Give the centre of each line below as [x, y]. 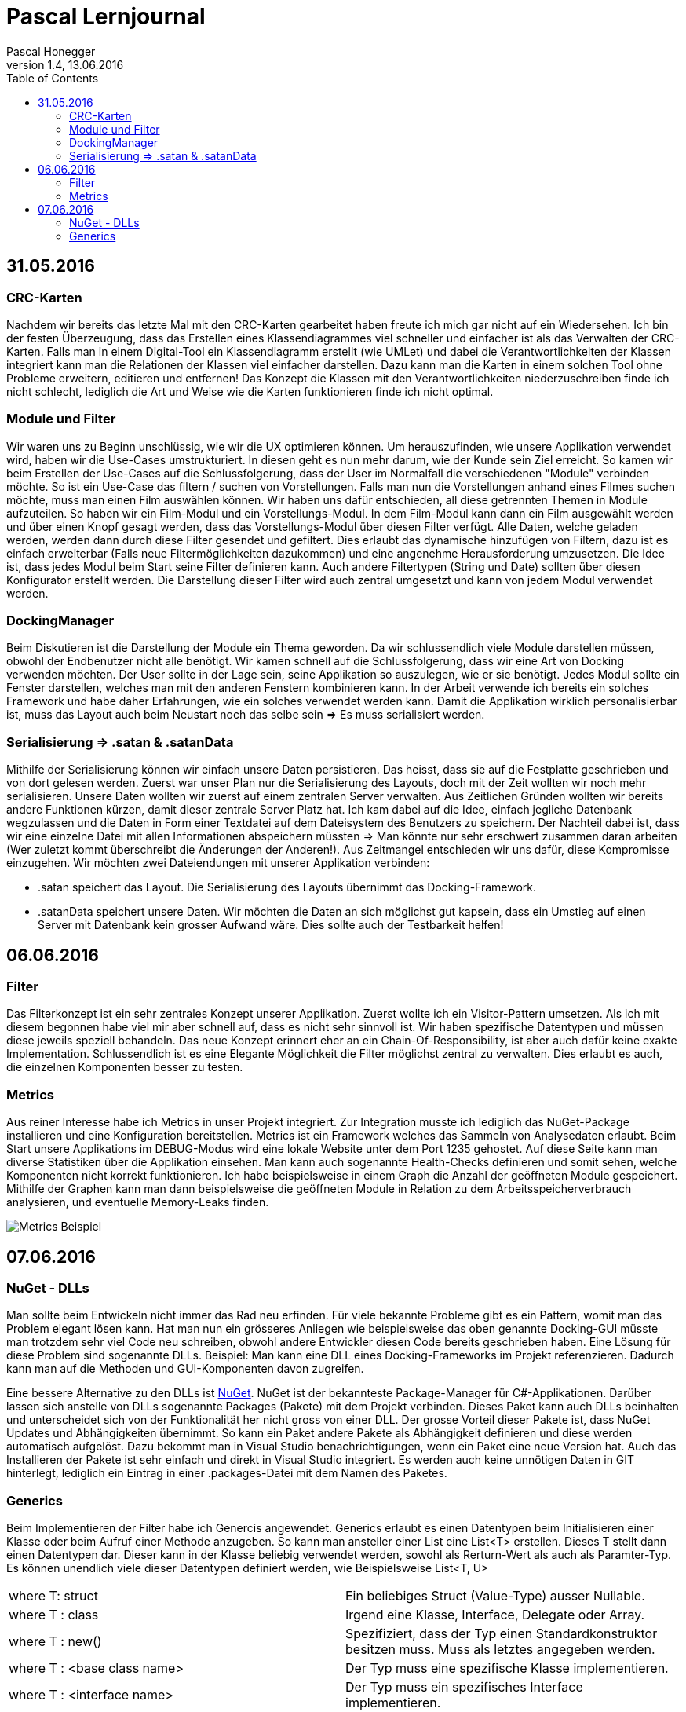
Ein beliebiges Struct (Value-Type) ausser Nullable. [495, 1596]
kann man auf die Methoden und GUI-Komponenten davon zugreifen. [185, 1369]
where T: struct [53, 1596]
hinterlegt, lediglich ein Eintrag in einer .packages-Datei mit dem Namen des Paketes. [227, 1473]
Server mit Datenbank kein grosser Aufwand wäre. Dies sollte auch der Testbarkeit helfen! [271, 925]
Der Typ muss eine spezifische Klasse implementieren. [507, 1668]
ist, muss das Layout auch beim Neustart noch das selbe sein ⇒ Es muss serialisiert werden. [246, 715]
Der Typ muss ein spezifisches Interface [464, 1687]
